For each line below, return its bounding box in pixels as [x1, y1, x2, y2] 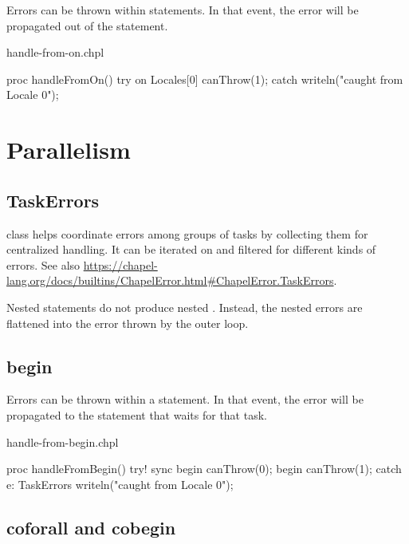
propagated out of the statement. [6, 17, 168, 34]
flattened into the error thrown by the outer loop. [6, 314, 249, 331]
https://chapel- [83, 256, 158, 273]
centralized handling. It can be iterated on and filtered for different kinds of [6, 241, 376, 258]
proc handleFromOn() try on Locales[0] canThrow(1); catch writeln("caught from [6, 70, 403, 87]
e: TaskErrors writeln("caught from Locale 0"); [6, 475, 234, 492]
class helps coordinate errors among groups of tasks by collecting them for [6, 225, 368, 242]
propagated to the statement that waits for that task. [6, 406, 267, 423]
